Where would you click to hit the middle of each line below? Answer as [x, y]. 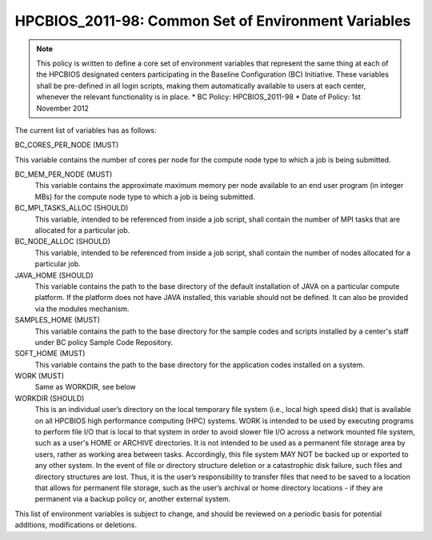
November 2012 [63, 108]
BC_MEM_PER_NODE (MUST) [64, 174]
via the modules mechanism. [82, 309]
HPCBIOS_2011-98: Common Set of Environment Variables [213, 21]
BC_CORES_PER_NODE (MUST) [67, 145]
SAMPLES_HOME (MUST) [57, 320]
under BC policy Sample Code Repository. [104, 342]
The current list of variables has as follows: [86, 130]
